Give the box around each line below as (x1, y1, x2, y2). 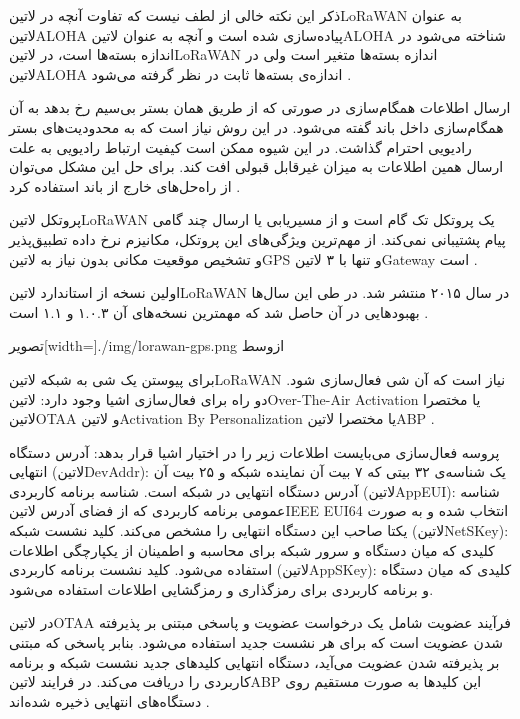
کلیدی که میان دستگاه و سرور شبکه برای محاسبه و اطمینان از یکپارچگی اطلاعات (9, 539, 495, 560)
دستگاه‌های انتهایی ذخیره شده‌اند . (9, 690, 210, 711)
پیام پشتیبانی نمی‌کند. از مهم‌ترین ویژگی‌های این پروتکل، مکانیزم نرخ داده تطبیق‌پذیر (9, 228, 506, 249)
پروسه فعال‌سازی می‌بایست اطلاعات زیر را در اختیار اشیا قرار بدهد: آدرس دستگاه (9, 441, 500, 462)
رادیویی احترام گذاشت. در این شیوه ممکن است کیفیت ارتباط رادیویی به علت (9, 136, 472, 157)
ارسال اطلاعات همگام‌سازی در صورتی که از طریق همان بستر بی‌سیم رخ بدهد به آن (9, 97, 511, 118)
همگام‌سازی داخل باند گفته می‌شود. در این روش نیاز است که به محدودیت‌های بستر (9, 116, 504, 137)
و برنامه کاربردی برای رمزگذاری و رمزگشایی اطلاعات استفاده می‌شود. (9, 578, 434, 599)
